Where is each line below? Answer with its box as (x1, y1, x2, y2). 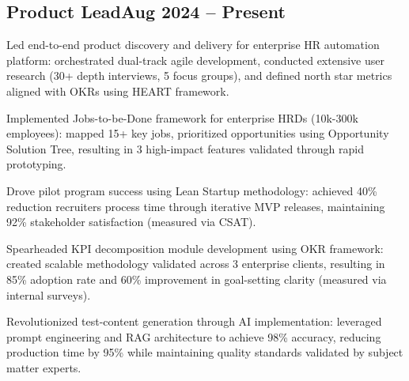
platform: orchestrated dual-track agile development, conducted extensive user (6, 51, 384, 68)
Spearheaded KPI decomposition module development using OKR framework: (6, 240, 384, 256)
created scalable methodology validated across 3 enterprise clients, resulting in (6, 255, 385, 272)
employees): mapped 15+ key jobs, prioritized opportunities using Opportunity (6, 125, 389, 141)
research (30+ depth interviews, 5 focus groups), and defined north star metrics (6, 67, 392, 84)
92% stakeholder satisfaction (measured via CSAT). (6, 213, 256, 230)
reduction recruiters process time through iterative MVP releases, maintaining (6, 198, 385, 214)
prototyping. (6, 156, 66, 172)
